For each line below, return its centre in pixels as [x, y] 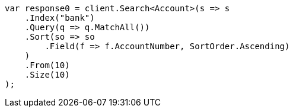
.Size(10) [47, 75]
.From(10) [47, 65]
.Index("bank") [60, 18]
